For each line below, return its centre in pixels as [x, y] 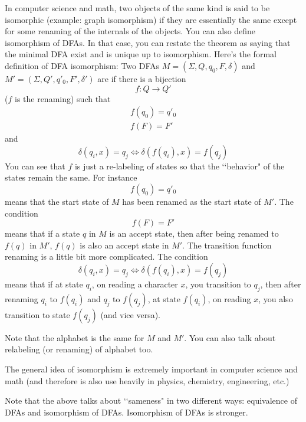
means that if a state [42, 233]
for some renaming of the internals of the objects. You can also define [130, 31]
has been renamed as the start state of [192, 201]
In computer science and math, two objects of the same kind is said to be [137, 8]
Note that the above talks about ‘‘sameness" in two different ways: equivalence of [151, 400]
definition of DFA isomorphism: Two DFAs [82, 65]
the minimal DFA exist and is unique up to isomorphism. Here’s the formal [141, 54]
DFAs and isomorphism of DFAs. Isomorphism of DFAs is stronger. [126, 412]
